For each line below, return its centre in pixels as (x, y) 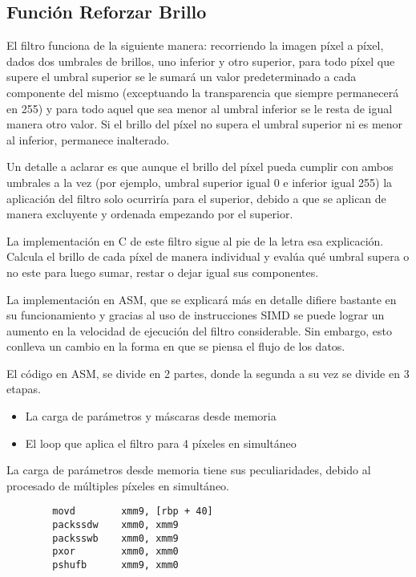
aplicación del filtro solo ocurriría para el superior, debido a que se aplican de (196, 198)
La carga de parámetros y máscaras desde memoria (151, 416)
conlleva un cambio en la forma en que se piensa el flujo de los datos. (176, 346)
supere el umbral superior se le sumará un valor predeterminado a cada (182, 77)
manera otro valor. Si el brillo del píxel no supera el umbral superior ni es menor (205, 124)
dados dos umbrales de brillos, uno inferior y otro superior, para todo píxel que (201, 61)
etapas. (24, 389)
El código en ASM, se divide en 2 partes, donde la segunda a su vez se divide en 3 (208, 373)
